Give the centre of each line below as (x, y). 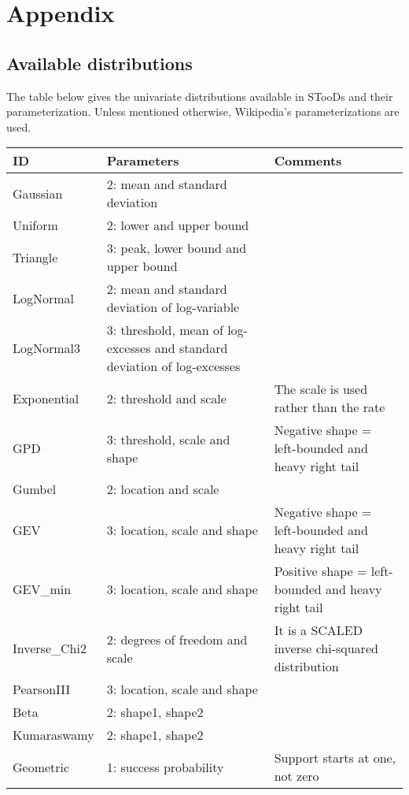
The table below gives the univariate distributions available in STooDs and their (200, 96)
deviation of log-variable (173, 307)
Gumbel (35, 489)
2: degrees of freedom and (177, 639)
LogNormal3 (47, 348)
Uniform (35, 225)
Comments (308, 161)
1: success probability (165, 767)
